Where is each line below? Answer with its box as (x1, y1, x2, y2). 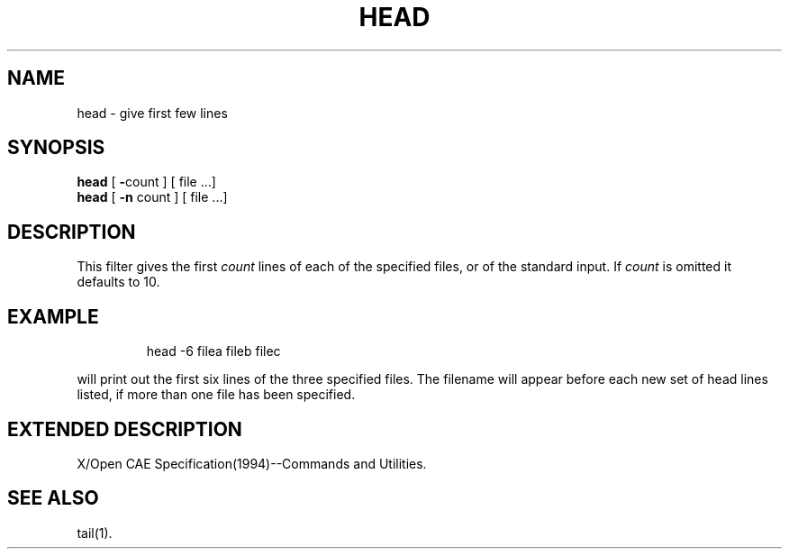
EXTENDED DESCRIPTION (7, 417, 242, 441)
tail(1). (77, 524, 113, 541)
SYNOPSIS (7, 136, 105, 160)
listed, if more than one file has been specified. (77, 387, 356, 403)
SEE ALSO (7, 487, 99, 510)
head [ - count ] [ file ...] (77, 174, 216, 190)
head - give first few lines (77, 105, 228, 121)
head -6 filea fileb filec (146, 343, 281, 360)
